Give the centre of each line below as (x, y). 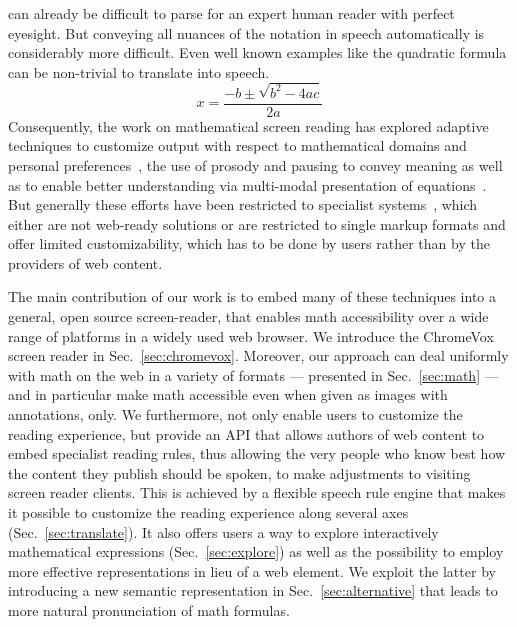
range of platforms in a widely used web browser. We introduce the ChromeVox (251, 335)
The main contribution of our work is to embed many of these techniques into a (252, 296)
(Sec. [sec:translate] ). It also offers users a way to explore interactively (223, 531)
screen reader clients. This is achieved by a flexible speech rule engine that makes (257, 492)
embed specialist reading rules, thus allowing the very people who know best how (257, 453)
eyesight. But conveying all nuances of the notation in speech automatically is (246, 32)
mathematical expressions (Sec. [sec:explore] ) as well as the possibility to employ (256, 551)
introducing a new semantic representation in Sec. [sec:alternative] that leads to (253, 590)
